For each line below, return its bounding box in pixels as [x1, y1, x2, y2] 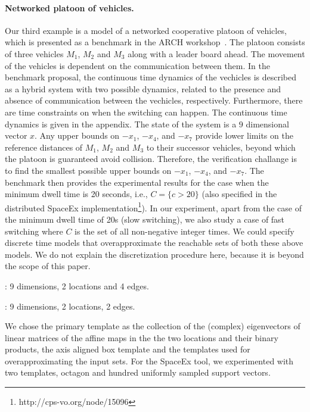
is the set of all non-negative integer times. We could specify [75, 224, 294, 237]
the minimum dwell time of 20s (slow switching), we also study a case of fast [5, 213, 285, 225]
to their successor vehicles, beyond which [146, 141, 296, 153]
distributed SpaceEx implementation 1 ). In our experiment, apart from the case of [5, 199, 302, 214]
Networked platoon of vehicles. [5, 1, 134, 14]
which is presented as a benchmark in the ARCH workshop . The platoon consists [5, 36, 305, 48]
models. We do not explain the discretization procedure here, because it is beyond [5, 248, 304, 260]
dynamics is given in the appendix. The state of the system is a [5, 117, 237, 130]
